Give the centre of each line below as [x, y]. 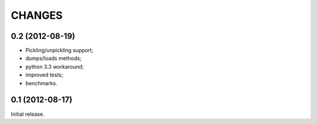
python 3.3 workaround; [55, 66]
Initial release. [28, 114]
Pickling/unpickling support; [59, 51]
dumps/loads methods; [53, 58]
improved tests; [44, 75]
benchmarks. [42, 83]
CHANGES [37, 15]
